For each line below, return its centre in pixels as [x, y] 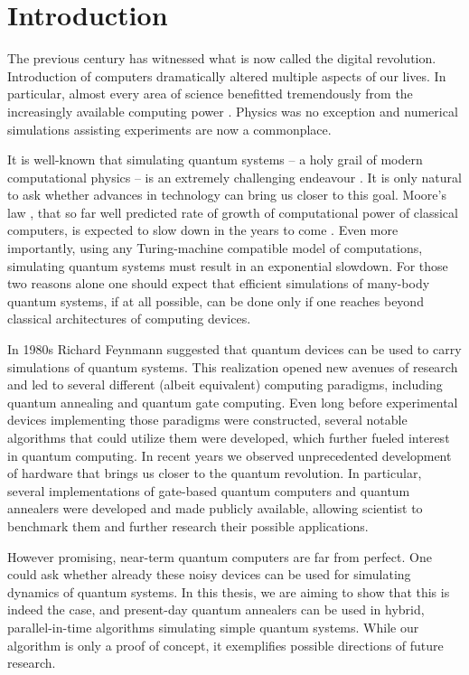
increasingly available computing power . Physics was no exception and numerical [233, 111]
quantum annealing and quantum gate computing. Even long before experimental [233, 402]
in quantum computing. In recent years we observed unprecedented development [230, 455]
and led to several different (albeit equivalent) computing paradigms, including [225, 384]
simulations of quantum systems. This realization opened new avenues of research [233, 366]
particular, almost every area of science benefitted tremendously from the [210, 94]
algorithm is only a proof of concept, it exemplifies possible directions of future [225, 645]
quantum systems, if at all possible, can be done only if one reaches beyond [216, 300]
